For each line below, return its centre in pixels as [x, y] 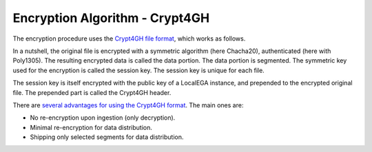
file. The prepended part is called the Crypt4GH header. [92, 92]
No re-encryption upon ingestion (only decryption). [103, 118]
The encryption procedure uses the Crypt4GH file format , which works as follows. [129, 39]
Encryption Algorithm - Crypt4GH [111, 18]
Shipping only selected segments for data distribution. [107, 137]
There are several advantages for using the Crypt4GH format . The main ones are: [128, 105]
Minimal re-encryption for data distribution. [91, 127]
